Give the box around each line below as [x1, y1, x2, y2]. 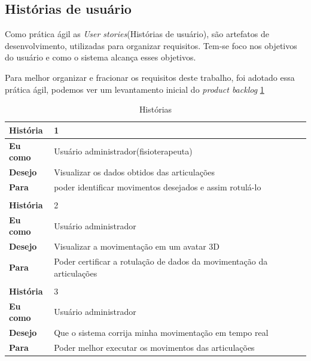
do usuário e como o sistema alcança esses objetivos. [5, 51, 196, 63]
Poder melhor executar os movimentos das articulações [54, 341, 255, 353]
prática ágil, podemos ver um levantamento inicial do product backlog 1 [5, 83, 264, 95]
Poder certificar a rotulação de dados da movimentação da [54, 255, 268, 268]
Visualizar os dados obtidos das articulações [54, 166, 215, 178]
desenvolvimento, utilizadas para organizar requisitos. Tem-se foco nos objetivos [5, 39, 297, 51]
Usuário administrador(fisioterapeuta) [54, 145, 193, 157]
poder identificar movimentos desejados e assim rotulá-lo [54, 180, 261, 193]
